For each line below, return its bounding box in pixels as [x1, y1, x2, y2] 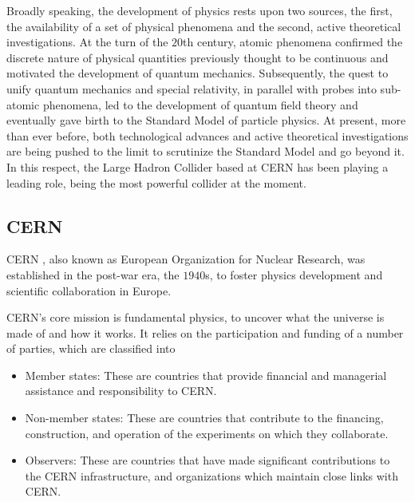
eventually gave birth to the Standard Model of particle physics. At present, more [6, 112, 406, 128]
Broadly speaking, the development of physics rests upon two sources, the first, [6, 2, 393, 18]
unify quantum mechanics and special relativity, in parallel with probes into [6, 80, 377, 97]
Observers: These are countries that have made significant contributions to [25, 452, 390, 468]
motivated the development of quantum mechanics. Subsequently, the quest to [6, 65, 389, 81]
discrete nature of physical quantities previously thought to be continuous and [6, 49, 389, 65]
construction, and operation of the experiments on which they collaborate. [25, 425, 389, 441]
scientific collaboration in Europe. [6, 282, 172, 298]
